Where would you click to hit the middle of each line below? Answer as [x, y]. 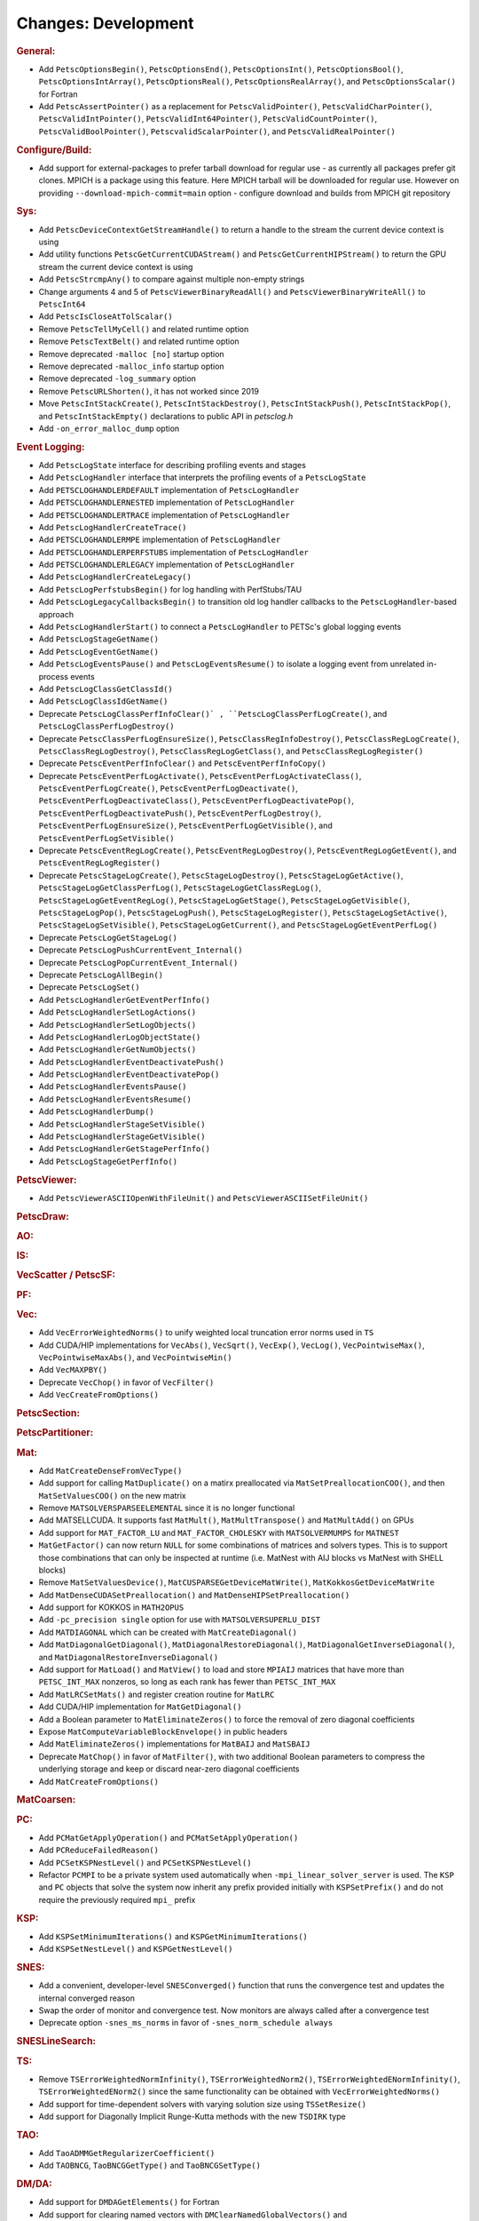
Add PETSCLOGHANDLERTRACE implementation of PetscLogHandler [164, 514]
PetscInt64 [62, 304]
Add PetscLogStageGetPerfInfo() [108, 1161]
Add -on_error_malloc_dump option [109, 428]
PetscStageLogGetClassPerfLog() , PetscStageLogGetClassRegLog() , [180, 888]
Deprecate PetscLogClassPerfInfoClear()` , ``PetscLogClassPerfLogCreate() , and [213, 713]
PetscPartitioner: [55, 1433]
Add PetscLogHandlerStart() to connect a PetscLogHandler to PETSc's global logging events [220, 627]
